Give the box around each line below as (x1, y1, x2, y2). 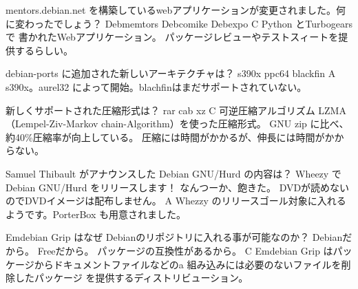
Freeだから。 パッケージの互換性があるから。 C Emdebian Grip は (37, 243, 333, 257)
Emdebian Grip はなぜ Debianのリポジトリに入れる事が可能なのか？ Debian (6, 230, 343, 244)
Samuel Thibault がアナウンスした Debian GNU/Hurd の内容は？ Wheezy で (6, 166, 341, 180)
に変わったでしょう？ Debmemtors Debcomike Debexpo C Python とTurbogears (6, 16, 352, 30)
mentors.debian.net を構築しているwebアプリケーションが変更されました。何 (6, 3, 346, 17)
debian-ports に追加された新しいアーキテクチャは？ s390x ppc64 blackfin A (6, 66, 336, 81)
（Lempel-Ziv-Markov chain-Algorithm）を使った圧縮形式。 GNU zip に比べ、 (6, 116, 349, 131)
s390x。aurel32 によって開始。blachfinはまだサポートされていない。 (6, 79, 307, 94)
